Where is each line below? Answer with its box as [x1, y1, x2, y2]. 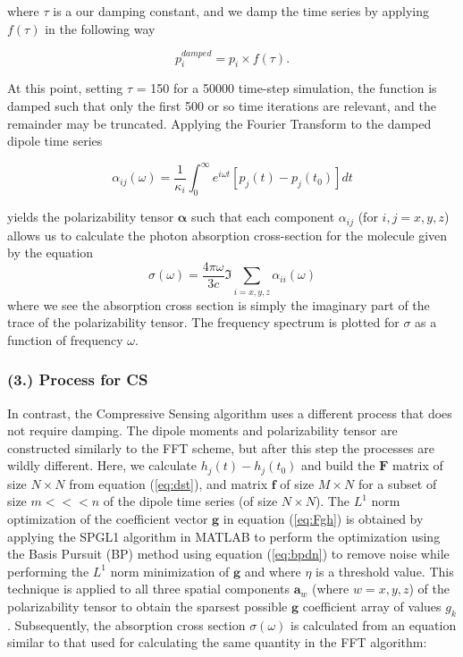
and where [244, 561, 301, 580]
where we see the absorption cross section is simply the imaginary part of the [7, 295, 430, 314]
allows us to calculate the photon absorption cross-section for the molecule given [7, 225, 448, 244]
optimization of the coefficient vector [7, 509, 208, 527]
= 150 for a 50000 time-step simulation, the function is [136, 79, 437, 97]
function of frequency [7, 330, 123, 349]
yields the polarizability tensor [7, 207, 174, 226]
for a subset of [358, 474, 437, 493]
